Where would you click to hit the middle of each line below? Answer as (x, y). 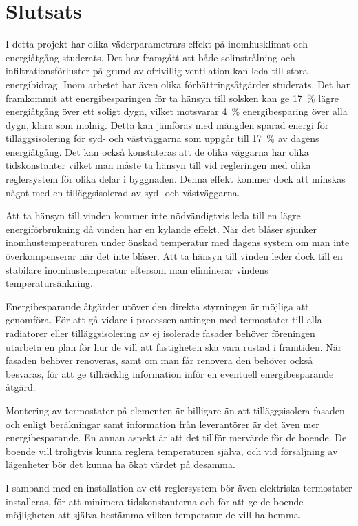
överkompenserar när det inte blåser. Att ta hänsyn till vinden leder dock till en (174, 256)
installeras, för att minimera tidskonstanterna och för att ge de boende (155, 501)
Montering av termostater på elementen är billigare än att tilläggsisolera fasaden (175, 410)
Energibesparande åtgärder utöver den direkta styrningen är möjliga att (157, 306)
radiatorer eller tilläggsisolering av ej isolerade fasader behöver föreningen (160, 333)
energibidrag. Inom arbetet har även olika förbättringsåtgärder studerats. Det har (178, 84)
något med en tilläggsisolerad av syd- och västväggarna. (123, 192)
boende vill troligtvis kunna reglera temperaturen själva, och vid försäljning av (172, 451)
